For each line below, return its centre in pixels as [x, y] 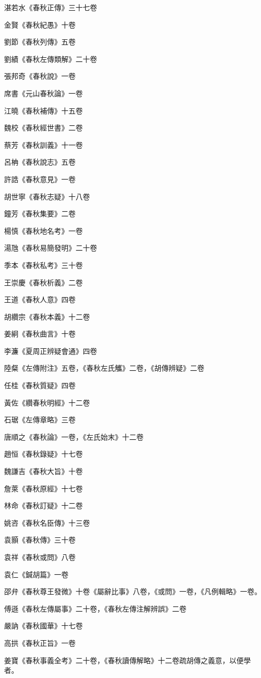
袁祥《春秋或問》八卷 [40, 557]
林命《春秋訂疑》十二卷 [43, 505]
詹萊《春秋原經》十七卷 [43, 488]
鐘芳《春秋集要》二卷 [40, 213]
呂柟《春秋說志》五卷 [40, 162]
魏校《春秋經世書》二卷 [43, 128]
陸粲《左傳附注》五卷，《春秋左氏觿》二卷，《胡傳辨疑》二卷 [104, 368]
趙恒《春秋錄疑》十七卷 [43, 454]
